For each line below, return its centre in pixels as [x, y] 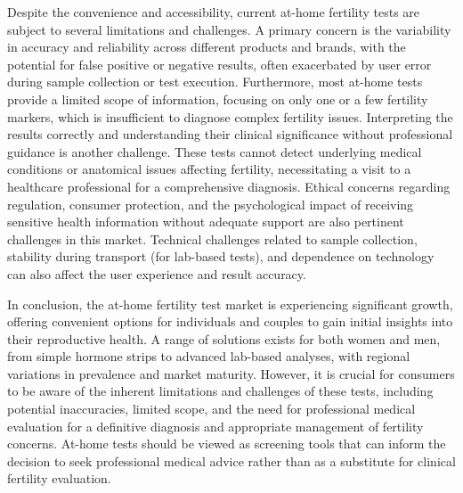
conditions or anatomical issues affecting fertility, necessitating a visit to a [209, 169]
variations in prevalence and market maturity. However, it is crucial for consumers [231, 373]
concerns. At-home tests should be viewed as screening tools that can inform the [227, 444]
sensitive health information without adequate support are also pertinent [206, 222]
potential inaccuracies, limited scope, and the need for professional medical [211, 409]
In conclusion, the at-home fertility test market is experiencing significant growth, [230, 304]
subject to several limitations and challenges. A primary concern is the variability [229, 29]
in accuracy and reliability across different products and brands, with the [207, 47]
